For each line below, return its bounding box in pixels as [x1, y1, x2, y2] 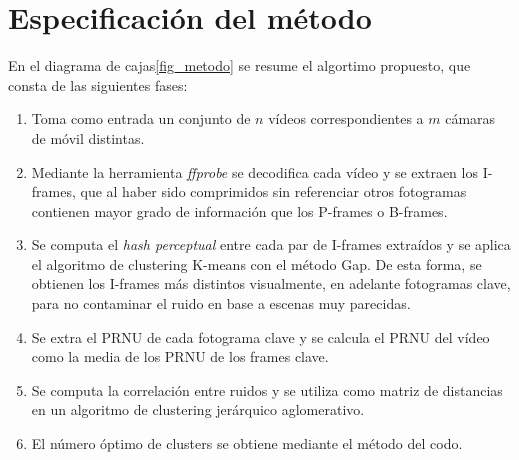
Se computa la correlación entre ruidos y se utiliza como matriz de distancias [31, 379, 503, 400]
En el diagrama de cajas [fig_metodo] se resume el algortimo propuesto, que [8, 55, 471, 76]
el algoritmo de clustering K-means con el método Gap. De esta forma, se [31, 253, 482, 274]
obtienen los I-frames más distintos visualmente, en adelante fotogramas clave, [31, 273, 511, 294]
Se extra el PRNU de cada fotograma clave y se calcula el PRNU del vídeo [31, 326, 490, 347]
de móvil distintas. [31, 127, 145, 148]
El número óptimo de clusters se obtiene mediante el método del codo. [31, 433, 463, 454]
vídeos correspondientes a [268, 108, 424, 129]
